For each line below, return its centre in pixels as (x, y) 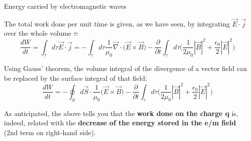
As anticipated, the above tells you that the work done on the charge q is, (121, 113)
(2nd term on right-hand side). (50, 132)
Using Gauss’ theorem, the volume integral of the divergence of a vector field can (125, 68)
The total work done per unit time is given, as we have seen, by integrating (117, 23)
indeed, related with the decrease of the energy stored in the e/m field (120, 123)
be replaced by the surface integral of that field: (75, 78)
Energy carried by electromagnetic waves (65, 6)
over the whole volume (38, 33)
